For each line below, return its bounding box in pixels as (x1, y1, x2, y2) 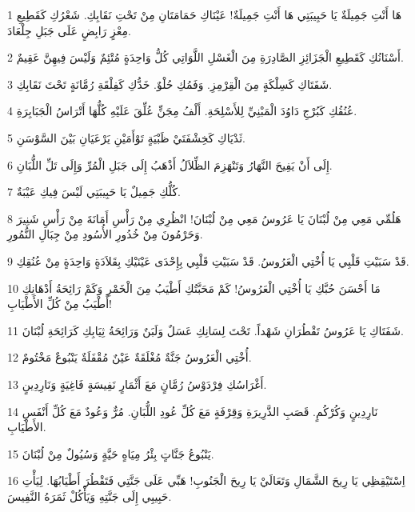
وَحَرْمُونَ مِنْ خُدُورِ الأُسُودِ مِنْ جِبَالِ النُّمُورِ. (7, 226, 203, 242)
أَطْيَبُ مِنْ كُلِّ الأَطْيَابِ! (7, 295, 113, 312)
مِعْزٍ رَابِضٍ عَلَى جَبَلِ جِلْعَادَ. (7, 22, 131, 38)
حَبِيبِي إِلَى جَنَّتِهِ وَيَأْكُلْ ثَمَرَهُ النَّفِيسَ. (7, 487, 172, 504)
